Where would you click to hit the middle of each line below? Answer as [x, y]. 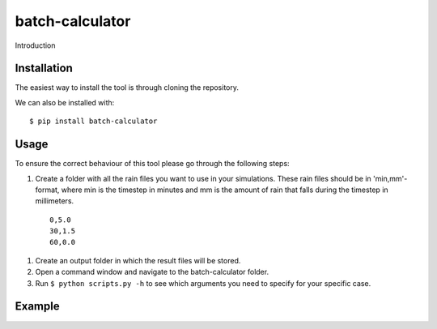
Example [37, 307]
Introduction [35, 45]
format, [47, 190]
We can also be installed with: [65, 102]
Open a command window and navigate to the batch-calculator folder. [152, 272]
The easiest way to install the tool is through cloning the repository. [127, 88]
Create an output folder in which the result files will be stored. [138, 260]
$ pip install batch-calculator [93, 121]
